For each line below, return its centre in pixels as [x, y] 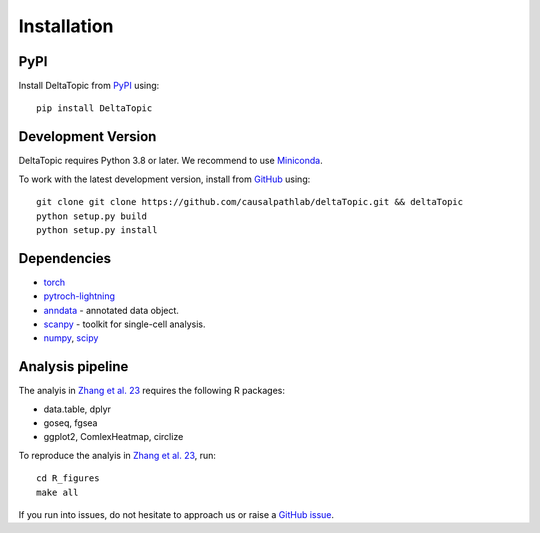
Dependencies [65, 258]
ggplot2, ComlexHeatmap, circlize [113, 437]
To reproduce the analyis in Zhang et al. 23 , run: [117, 455]
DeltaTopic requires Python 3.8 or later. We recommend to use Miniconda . [171, 161]
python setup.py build [92, 216]
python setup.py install [97, 229]
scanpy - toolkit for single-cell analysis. [124, 324]
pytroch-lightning [79, 296]
